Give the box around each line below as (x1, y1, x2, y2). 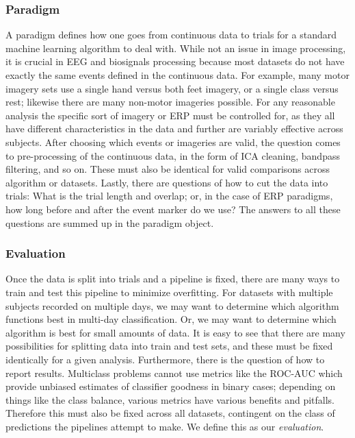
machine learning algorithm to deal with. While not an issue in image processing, (5, 40, 346, 55)
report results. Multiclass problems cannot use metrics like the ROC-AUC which (5, 365, 343, 380)
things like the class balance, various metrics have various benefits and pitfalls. (5, 392, 334, 406)
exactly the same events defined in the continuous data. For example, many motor (5, 68, 350, 82)
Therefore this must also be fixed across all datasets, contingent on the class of (5, 406, 335, 420)
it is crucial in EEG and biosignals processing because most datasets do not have (5, 54, 345, 69)
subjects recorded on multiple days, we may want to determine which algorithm (5, 298, 339, 313)
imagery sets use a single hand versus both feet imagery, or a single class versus (5, 81, 339, 95)
